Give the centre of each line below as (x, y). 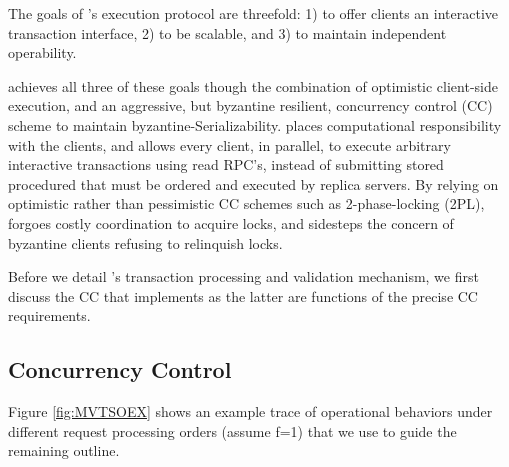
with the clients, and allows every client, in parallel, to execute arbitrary (229, 144)
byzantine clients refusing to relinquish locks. (145, 242)
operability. (42, 52)
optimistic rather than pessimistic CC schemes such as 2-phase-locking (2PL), (246, 203)
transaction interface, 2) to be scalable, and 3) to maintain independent (227, 32)
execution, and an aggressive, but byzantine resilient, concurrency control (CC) (250, 105)
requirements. (49, 315)
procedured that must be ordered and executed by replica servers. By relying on (253, 183)
